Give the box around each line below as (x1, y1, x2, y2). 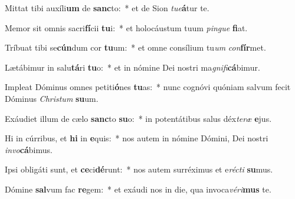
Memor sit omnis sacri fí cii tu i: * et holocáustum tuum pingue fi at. (5, 21, 248, 34)
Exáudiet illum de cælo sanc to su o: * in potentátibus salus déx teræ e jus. (5, 112, 272, 124)
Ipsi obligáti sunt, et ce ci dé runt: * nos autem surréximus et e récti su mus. (5, 163, 273, 175)
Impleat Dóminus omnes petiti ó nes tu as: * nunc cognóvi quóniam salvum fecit (5, 81, 291, 93)
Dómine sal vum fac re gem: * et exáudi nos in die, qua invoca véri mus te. (5, 183, 271, 195)
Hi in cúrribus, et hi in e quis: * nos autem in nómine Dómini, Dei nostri (5, 132, 268, 144)
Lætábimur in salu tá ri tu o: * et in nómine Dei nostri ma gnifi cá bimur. (5, 61, 260, 73)
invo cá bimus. (5, 143, 53, 155)
